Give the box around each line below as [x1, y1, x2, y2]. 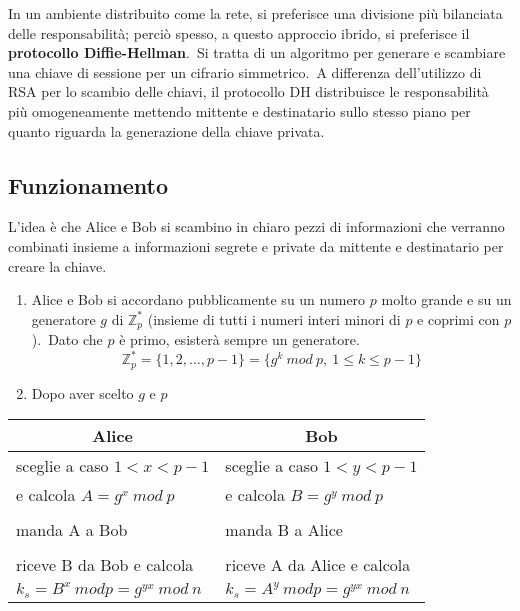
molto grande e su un [381, 289, 512, 310]
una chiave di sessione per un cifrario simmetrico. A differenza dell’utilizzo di [8, 61, 482, 82]
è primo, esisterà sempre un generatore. [119, 329, 360, 350]
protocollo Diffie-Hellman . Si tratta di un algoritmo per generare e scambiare [8, 42, 506, 63]
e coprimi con [417, 308, 500, 329]
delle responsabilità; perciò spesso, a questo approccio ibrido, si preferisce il [8, 22, 470, 43]
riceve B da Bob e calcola [16, 553, 194, 577]
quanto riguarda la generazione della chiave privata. [8, 120, 325, 141]
